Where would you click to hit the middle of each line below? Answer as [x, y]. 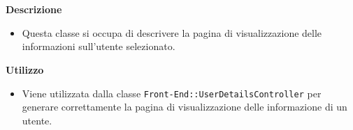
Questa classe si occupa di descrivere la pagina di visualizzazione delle [172, 32]
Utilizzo [25, 69]
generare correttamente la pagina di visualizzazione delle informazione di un [185, 107]
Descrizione [34, 9]
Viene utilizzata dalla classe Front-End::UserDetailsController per [172, 93]
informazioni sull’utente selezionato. [99, 46]
